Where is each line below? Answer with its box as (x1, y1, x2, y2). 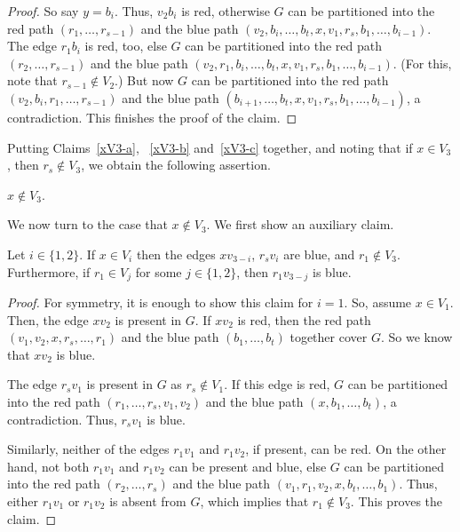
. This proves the (350, 491, 443, 510)
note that (7, 71, 58, 90)
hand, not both (7, 457, 90, 475)
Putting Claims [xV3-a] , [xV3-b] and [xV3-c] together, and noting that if (7, 138, 413, 156)
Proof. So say (7, 2, 79, 20)
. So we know (380, 328, 453, 346)
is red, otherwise (181, 2, 270, 20)
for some (135, 262, 182, 281)
